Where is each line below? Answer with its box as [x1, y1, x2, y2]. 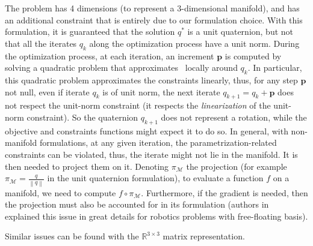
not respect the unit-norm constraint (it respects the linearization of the [5, 99, 271, 112]
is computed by [225, 49, 282, 62]
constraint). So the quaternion [26, 110, 138, 123]
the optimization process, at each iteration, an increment [5, 49, 214, 62]
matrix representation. [163, 230, 245, 242]
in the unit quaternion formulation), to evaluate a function [47, 172, 264, 184]
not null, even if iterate [5, 85, 90, 98]
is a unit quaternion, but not [187, 25, 294, 38]
